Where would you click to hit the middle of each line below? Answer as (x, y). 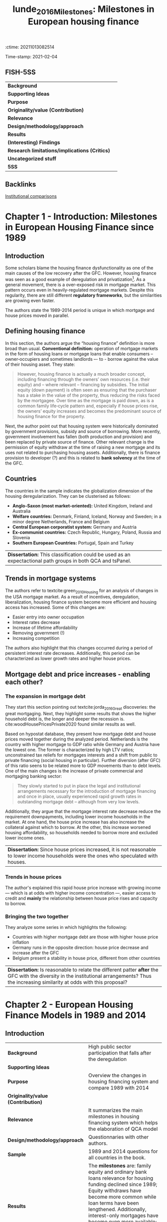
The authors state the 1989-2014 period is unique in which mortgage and (80, 310)
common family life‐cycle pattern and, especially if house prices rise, (88, 406)
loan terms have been (114, 1203)
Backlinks (21, 184)
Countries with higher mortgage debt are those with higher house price (85, 937)
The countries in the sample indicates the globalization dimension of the (79, 491)
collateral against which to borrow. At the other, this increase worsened (78, 827)
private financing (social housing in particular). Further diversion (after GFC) (83, 760)
